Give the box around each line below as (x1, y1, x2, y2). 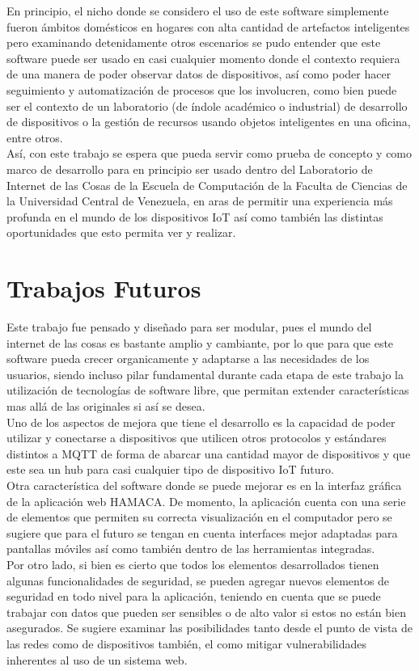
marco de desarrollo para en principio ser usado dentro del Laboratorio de (6, 160, 373, 177)
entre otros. (6, 129, 63, 146)
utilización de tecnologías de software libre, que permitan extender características (6, 382, 409, 399)
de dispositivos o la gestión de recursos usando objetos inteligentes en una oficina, (6, 113, 411, 130)
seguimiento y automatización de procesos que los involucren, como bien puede (6, 81, 397, 98)
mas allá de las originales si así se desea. (6, 398, 205, 414)
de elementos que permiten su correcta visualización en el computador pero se (6, 509, 392, 525)
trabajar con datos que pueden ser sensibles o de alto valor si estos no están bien (6, 603, 406, 620)
